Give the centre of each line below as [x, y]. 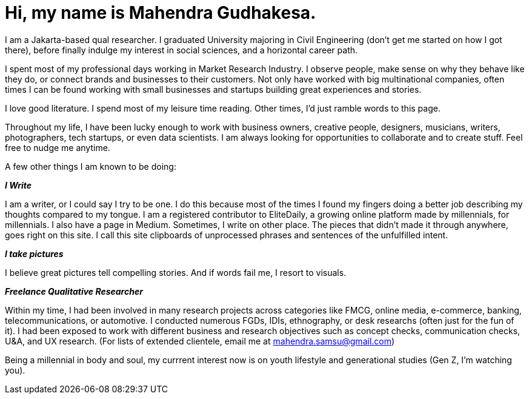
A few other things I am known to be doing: [91, 166]
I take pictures [34, 253]
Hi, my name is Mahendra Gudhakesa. [161, 13]
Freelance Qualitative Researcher [74, 291]
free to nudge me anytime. [58, 147]
